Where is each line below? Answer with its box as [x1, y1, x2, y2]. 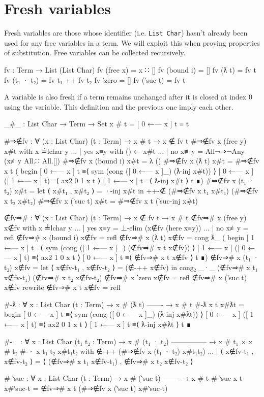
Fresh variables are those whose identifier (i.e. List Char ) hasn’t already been [4, 27, 248, 38]
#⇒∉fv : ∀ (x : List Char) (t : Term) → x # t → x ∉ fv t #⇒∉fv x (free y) [4, 135, 247, 146]
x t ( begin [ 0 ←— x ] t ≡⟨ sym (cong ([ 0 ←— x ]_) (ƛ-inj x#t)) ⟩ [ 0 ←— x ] [4, 165, 254, 176]
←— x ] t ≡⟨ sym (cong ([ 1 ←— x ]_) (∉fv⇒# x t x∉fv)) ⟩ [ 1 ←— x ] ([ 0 [4, 242, 246, 252]
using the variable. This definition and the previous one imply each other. [4, 101, 233, 112]
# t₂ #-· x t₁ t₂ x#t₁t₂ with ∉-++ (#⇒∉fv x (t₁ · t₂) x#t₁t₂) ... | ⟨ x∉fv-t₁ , [4, 346, 254, 356]
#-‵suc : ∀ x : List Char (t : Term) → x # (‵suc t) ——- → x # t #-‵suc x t [4, 373, 243, 383]
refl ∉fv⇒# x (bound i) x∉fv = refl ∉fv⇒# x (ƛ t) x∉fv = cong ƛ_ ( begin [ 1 [4, 232, 255, 243]
